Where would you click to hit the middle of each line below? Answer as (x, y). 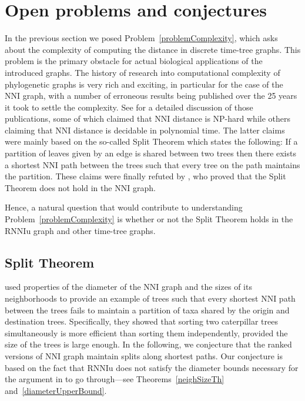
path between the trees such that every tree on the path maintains (180, 164)
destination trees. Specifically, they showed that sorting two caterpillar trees (141, 321)
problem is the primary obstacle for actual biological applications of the (134, 61)
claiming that (29, 130)
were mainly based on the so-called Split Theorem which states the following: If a (151, 141)
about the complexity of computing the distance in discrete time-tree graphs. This (153, 49)
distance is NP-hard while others (231, 118)
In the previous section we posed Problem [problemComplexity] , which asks (141, 38)
